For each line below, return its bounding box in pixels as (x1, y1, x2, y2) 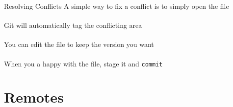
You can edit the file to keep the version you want (4, 39, 154, 49)
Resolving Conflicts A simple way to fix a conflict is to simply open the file (4, 1, 229, 11)
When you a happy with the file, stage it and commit (4, 58, 163, 68)
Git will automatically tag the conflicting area (4, 20, 142, 30)
